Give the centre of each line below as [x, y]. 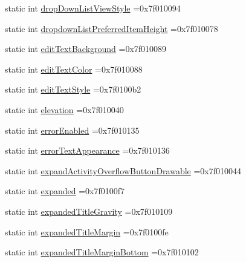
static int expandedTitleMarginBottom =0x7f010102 [102, 252]
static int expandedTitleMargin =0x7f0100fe [87, 231]
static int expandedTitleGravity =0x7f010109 [89, 211]
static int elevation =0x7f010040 [64, 109]
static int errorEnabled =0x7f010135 [72, 130]
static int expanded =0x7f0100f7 [65, 191]
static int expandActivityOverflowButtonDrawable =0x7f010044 [123, 170]
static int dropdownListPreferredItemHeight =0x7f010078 [112, 28]
